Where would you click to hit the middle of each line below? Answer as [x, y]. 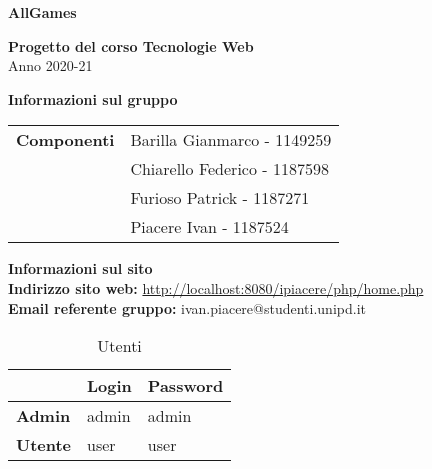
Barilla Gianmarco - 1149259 [231, 140]
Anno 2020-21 [50, 65]
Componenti [65, 140]
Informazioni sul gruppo [93, 98]
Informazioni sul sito [80, 268]
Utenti [119, 346]
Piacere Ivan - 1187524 [209, 227]
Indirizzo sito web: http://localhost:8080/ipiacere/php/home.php [216, 287]
